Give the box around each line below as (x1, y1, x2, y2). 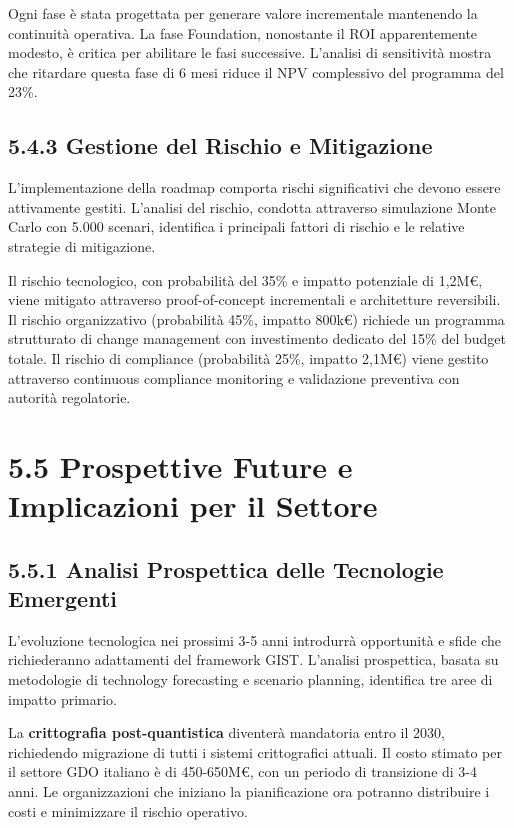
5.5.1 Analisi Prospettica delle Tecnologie (8, 553, 444, 584)
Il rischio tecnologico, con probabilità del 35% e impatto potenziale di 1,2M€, (8, 269, 483, 290)
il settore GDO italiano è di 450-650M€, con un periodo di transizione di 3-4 (8, 761, 478, 782)
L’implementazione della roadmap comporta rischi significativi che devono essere (8, 177, 501, 198)
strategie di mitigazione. (8, 235, 156, 256)
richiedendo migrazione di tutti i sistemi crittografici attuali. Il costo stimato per (8, 741, 503, 762)
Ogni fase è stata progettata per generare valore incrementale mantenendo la (8, 3, 478, 23)
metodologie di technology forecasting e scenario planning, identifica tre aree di (8, 669, 493, 690)
